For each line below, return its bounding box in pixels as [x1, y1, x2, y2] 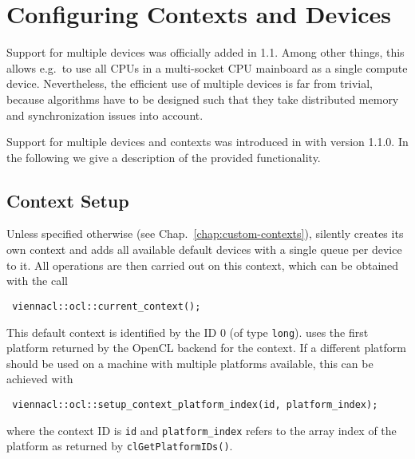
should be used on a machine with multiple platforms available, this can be [6, 354, 373, 371]
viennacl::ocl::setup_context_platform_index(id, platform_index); [12, 398, 378, 410]
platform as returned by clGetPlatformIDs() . [6, 437, 233, 454]
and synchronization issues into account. [6, 106, 204, 123]
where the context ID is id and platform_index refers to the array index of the [6, 421, 397, 438]
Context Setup [6, 188, 129, 212]
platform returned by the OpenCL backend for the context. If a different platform [6, 339, 406, 356]
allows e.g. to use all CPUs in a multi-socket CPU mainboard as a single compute [6, 59, 408, 76]
